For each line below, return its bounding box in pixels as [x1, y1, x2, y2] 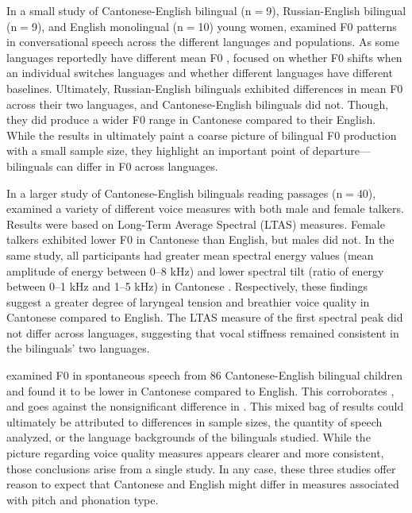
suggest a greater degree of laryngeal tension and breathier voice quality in [6, 293, 370, 310]
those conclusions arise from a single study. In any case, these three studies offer [6, 460, 396, 476]
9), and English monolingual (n [31, 17, 183, 34]
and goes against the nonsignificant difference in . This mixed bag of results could [6, 398, 404, 415]
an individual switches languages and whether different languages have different [6, 64, 393, 81]
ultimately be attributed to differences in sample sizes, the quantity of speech [6, 413, 383, 430]
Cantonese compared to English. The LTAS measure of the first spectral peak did [6, 309, 403, 326]
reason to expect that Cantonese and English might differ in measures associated [6, 476, 399, 492]
